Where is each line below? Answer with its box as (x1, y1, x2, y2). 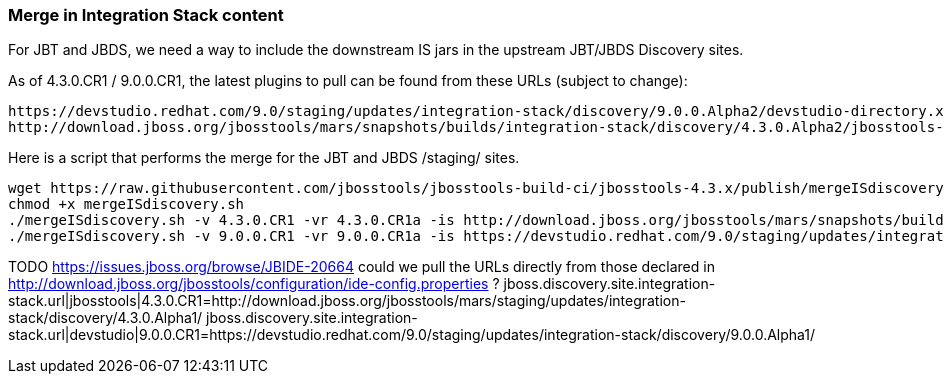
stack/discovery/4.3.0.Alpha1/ (8, 309, 203, 327)
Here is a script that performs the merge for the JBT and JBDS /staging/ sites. (8, 149, 520, 167)
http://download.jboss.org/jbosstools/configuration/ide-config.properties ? (8, 275, 500, 293)
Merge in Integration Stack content (8, 5, 284, 25)
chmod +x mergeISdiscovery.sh (8, 196, 245, 213)
